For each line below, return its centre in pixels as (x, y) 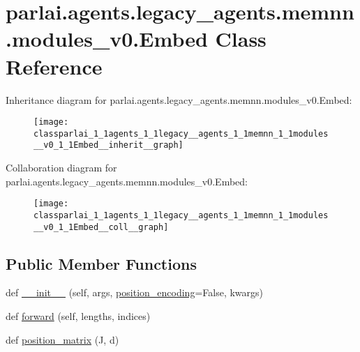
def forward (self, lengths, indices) (78, 316)
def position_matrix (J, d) (62, 339)
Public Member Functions (101, 263)
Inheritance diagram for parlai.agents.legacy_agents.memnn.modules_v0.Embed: (179, 99)
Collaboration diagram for (61, 168)
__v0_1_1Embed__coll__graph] (101, 227)
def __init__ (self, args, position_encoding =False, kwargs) (134, 292)
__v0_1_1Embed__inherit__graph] (108, 145)
